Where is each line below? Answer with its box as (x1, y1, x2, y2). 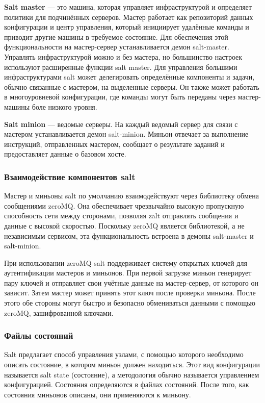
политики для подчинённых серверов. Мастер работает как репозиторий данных (4, 11, 253, 22)
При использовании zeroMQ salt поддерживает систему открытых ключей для (4, 257, 247, 268)
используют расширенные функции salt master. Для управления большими (4, 61, 237, 72)
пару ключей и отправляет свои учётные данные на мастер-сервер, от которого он (4, 277, 259, 288)
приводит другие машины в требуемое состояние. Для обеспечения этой (4, 31, 228, 42)
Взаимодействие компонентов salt (4, 170, 136, 183)
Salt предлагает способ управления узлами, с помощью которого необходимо (4, 349, 244, 360)
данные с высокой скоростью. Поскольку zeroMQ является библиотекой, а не (4, 220, 245, 231)
